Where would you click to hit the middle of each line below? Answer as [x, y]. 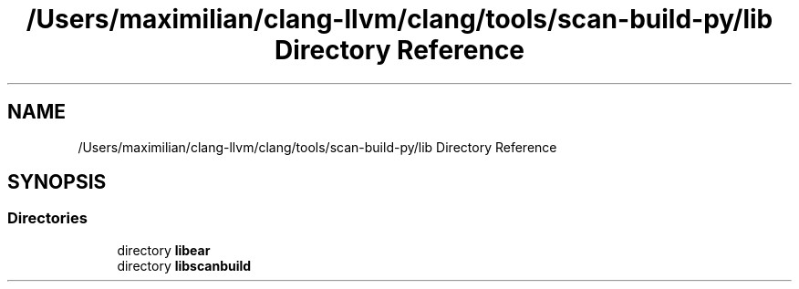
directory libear [164, 250]
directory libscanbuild [184, 265]
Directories [47, 218]
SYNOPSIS [57, 182]
